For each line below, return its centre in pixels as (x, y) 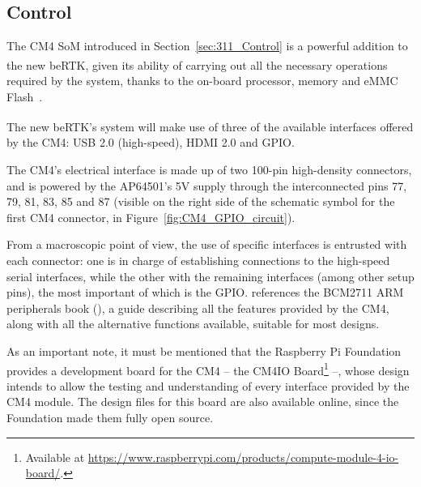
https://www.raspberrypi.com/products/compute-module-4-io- (243, 457)
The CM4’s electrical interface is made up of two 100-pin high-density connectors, (209, 170)
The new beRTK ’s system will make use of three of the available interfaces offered (210, 126)
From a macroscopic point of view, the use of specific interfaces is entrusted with (207, 244)
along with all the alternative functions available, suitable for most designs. (193, 324)
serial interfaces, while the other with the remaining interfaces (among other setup (210, 276)
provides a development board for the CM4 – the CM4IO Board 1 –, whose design (208, 369)
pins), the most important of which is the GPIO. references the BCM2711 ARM (205, 292)
